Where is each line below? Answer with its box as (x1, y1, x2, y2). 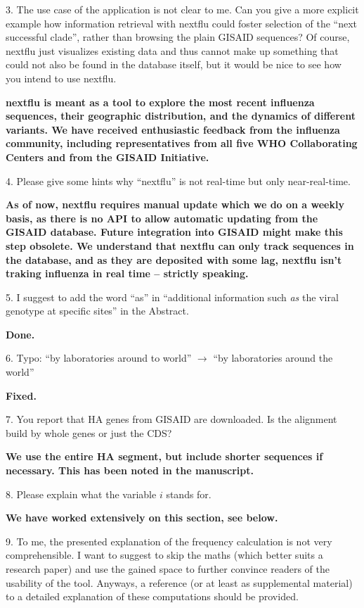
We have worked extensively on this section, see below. (6, 510, 278, 525)
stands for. (166, 486, 212, 501)
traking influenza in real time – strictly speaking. (6, 266, 249, 281)
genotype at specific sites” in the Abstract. (6, 303, 189, 318)
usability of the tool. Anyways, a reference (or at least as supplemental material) (6, 575, 353, 590)
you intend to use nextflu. (6, 70, 117, 85)
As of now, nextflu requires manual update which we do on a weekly (6, 197, 344, 212)
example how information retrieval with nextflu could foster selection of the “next (6, 15, 358, 30)
